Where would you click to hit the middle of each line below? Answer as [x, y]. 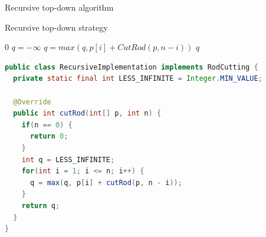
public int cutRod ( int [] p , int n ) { [87, 113]
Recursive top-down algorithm [59, 7]
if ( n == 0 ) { [47, 125]
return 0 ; [49, 136]
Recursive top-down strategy [56, 27]
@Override [32, 102]
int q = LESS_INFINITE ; [68, 159]
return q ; [41, 205]
